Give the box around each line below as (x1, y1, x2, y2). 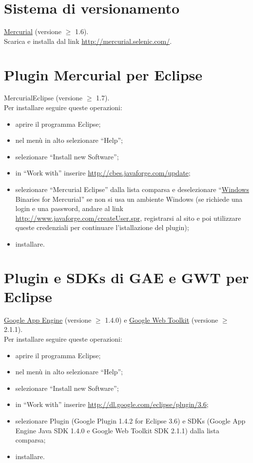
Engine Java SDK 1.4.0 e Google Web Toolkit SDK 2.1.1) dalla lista (15, 425, 219, 435)
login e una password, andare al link (15, 203, 123, 213)
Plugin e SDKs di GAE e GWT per (4, 267, 249, 287)
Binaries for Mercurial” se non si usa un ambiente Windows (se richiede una (15, 193, 243, 204)
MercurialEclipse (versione (4, 93, 83, 103)
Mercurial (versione (4, 26, 62, 37)
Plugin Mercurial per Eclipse (4, 64, 203, 84)
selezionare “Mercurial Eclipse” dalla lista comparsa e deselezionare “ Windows (15, 184, 249, 194)
